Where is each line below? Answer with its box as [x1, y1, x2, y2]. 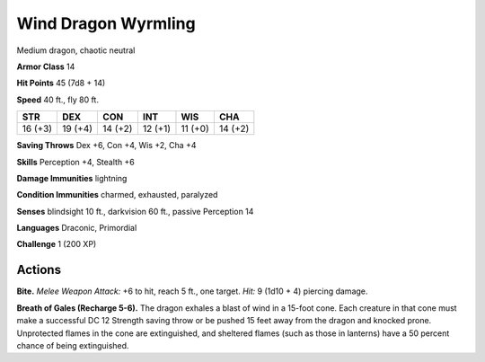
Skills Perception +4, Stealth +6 [16, 156, 135, 167]
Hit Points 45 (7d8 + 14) [16, 77, 106, 89]
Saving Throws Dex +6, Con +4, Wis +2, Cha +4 [16, 140, 197, 151]
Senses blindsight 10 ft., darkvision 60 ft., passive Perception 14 [16, 206, 254, 216]
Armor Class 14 [16, 61, 75, 72]
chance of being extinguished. [16, 340, 129, 350]
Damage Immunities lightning [16, 172, 128, 183]
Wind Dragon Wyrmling [16, 13, 197, 33]
